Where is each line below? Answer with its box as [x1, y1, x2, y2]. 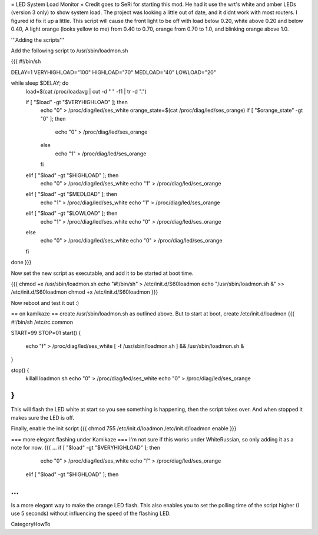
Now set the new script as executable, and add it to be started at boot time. [11, 270, 194, 277]
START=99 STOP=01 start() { [11, 329, 81, 336]
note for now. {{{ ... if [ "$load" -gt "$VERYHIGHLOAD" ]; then [11, 444, 160, 451]
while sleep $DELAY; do [11, 79, 69, 87]
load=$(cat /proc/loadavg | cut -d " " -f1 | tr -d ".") [25, 88, 147, 95]
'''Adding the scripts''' [11, 36, 65, 44]
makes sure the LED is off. [11, 414, 75, 421]
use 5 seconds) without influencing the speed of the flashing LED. [11, 510, 171, 517]
